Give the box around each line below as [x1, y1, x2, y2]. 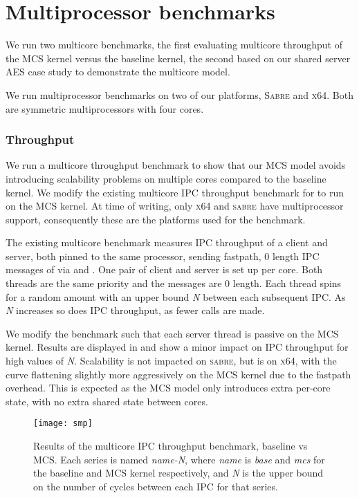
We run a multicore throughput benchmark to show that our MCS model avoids [6, 158, 346, 172]
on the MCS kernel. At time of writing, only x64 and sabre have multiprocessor [6, 199, 344, 213]
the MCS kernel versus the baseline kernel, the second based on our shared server [6, 50, 351, 65]
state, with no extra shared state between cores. [6, 394, 208, 408]
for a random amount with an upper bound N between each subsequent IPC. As [6, 289, 346, 304]
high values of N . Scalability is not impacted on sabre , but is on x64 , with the [6, 353, 337, 368]
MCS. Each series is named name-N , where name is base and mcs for [33, 452, 325, 466]
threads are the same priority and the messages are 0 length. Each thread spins [6, 276, 342, 290]
